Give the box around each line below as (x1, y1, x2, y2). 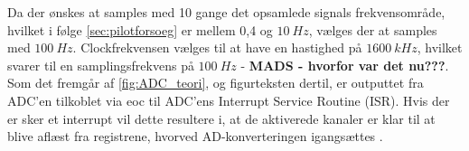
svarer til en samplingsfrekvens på (7, 55, 194, 74)
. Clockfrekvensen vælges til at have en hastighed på (72, 38, 362, 57)
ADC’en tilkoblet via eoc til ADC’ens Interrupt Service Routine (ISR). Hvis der (7, 90, 450, 109)
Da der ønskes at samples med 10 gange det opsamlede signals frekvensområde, (7, 3, 446, 21)
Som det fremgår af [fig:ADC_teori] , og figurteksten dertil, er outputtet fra (7, 73, 424, 92)
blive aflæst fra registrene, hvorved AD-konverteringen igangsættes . (7, 127, 383, 146)
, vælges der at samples (308, 20, 437, 39)
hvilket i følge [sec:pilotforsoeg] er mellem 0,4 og (7, 20, 273, 39)
